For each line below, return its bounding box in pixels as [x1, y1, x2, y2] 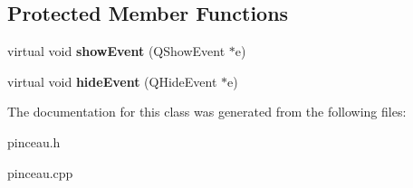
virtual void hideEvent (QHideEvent [7, 71, 217, 90]
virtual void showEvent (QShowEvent [7, 42, 226, 61]
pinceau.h [7, 132, 61, 151]
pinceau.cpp [7, 163, 73, 182]
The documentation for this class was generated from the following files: [7, 102, 407, 121]
